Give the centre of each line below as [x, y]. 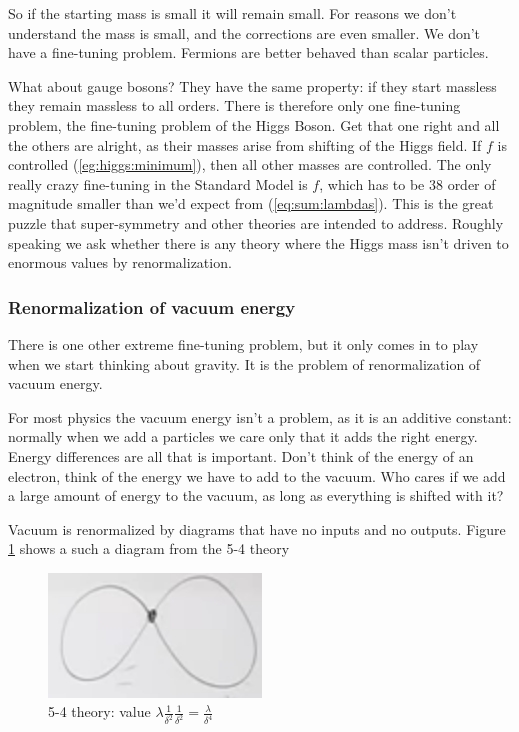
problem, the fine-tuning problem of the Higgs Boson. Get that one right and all [254, 124]
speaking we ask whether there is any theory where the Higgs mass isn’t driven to [258, 242]
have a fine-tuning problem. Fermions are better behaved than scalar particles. [248, 52]
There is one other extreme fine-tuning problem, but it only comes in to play [243, 343]
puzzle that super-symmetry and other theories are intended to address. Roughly [256, 222]
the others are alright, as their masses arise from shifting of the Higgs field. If [245, 144]
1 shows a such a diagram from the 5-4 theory [149, 548]
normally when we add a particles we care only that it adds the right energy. [243, 436]
